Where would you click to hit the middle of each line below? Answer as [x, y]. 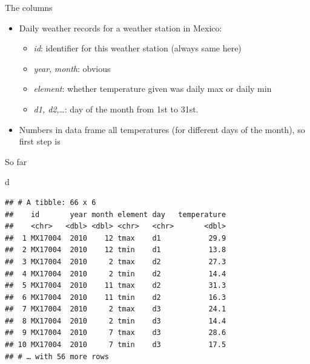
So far [16, 161]
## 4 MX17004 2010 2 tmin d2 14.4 [116, 274]
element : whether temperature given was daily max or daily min [153, 89]
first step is [40, 141]
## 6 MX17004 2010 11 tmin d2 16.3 [116, 297]
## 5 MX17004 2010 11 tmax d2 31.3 [116, 286]
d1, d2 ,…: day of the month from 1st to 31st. [116, 109]
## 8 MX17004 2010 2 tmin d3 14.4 [116, 321]
